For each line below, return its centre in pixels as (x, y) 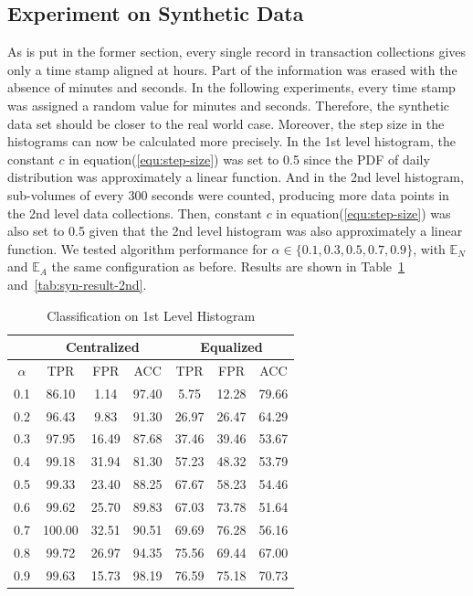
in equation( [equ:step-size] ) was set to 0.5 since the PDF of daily (249, 159)
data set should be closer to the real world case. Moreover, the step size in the (226, 123)
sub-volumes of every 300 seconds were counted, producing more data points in (228, 194)
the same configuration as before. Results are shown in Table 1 (228, 266)
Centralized (102, 347)
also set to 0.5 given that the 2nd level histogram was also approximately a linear (235, 231)
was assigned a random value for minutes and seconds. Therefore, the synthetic (229, 105)
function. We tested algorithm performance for (137, 248)
